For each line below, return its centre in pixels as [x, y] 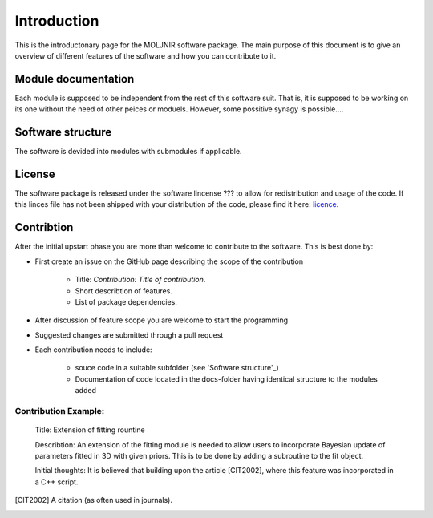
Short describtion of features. [123, 291]
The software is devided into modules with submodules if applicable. [128, 152]
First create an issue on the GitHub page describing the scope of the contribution [169, 261]
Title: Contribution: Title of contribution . [140, 280]
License [35, 174]
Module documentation [75, 79]
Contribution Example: [60, 411]
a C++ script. [57, 482]
